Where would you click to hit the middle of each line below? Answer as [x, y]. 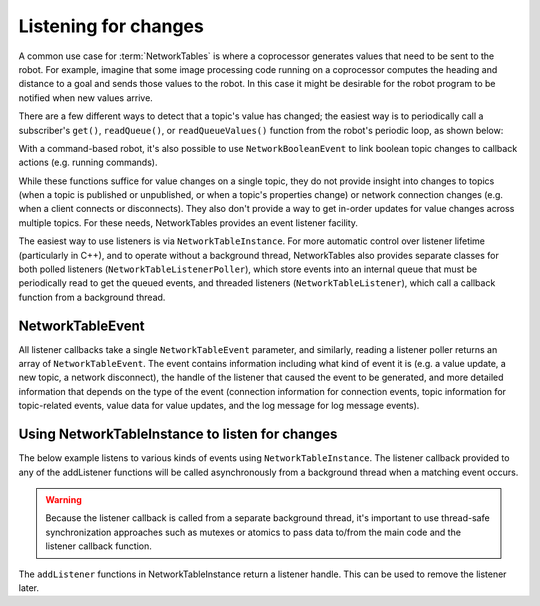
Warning [63, 499]
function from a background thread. [92, 297]
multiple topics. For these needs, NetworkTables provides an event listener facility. [188, 222]
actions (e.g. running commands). [88, 162]
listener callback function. [98, 546]
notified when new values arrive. [86, 97]
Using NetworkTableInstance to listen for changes [178, 434]
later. [29, 587]
